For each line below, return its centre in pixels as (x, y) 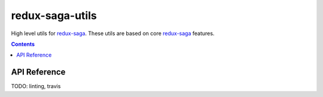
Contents (23, 44)
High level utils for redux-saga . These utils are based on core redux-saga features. (113, 33)
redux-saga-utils (54, 15)
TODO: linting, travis (36, 86)
